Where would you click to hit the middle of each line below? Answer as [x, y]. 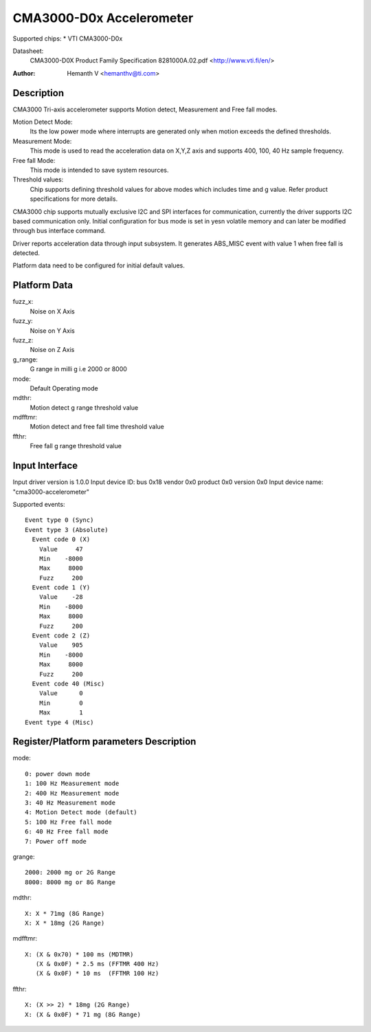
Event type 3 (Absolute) [67, 530]
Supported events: [39, 504]
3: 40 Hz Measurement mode [70, 803]
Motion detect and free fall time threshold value [97, 427]
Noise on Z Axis [52, 350]
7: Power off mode [56, 841]
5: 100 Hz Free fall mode [69, 822]
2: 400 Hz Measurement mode [72, 793]
